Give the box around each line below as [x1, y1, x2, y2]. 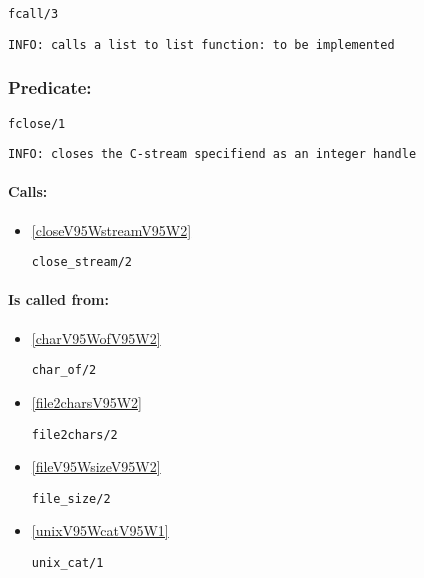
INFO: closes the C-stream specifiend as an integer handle [8, 147, 417, 162]
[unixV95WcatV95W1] [31, 520, 169, 541]
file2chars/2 [31, 427, 118, 442]
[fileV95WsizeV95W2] [31, 456, 161, 477]
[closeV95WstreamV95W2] [31, 219, 192, 240]
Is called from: [8, 289, 109, 310]
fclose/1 [8, 116, 66, 131]
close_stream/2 [31, 255, 133, 270]
